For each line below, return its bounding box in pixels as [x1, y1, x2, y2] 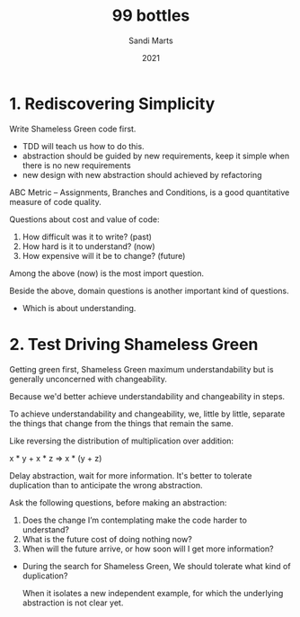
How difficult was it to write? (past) [22, 231, 153, 242]
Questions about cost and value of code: [9, 213, 160, 225]
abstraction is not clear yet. [22, 597, 124, 608]
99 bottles [111, 5, 190, 26]
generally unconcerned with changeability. [9, 373, 168, 384]
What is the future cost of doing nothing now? [22, 533, 193, 544]
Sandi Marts [128, 35, 173, 46]
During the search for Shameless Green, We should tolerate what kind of [22, 560, 291, 571]
